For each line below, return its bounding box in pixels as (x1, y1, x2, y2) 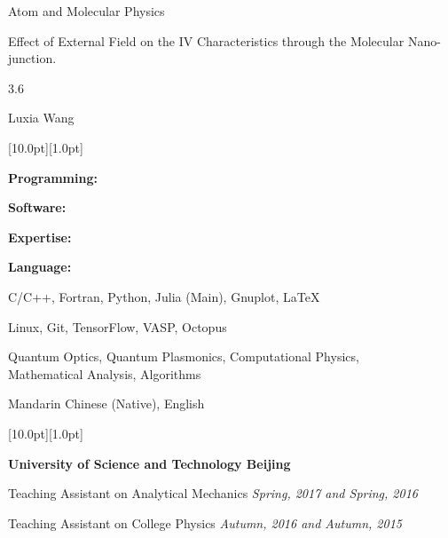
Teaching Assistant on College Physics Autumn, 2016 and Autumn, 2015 (8, 513, 402, 532)
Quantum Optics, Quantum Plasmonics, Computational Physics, (8, 347, 359, 366)
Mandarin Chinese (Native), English (8, 394, 205, 413)
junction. (8, 49, 57, 67)
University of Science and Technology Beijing (8, 454, 291, 472)
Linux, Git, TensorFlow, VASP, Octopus (8, 317, 227, 336)
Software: (8, 198, 67, 217)
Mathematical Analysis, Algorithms (8, 364, 201, 383)
